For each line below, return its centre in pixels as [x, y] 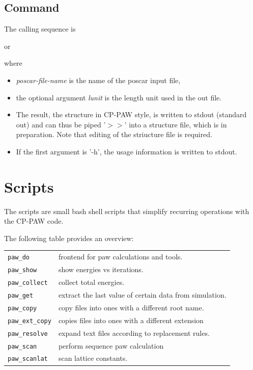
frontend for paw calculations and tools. [120, 257]
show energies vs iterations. [101, 269]
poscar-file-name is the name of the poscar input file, [98, 80]
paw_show [22, 270]
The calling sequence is [40, 29]
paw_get [21, 295]
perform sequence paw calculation [111, 345]
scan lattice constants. [93, 358]
